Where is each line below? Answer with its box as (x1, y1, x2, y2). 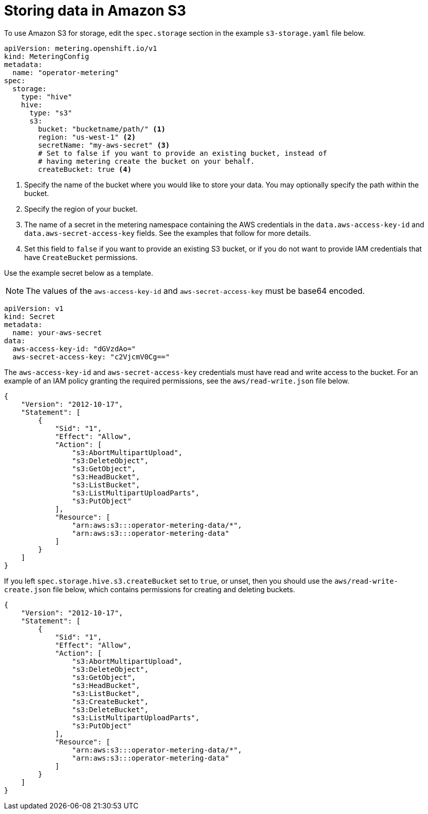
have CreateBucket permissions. (24, 253, 138, 262)
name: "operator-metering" (12, 68, 119, 77)
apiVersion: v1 (4, 304, 64, 312)
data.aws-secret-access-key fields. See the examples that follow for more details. (24, 228, 311, 237)
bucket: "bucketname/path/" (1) (38, 124, 166, 133)
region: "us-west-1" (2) (38, 133, 136, 141)
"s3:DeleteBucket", (72, 705, 149, 714)
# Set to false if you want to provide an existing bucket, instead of (38, 149, 327, 157)
